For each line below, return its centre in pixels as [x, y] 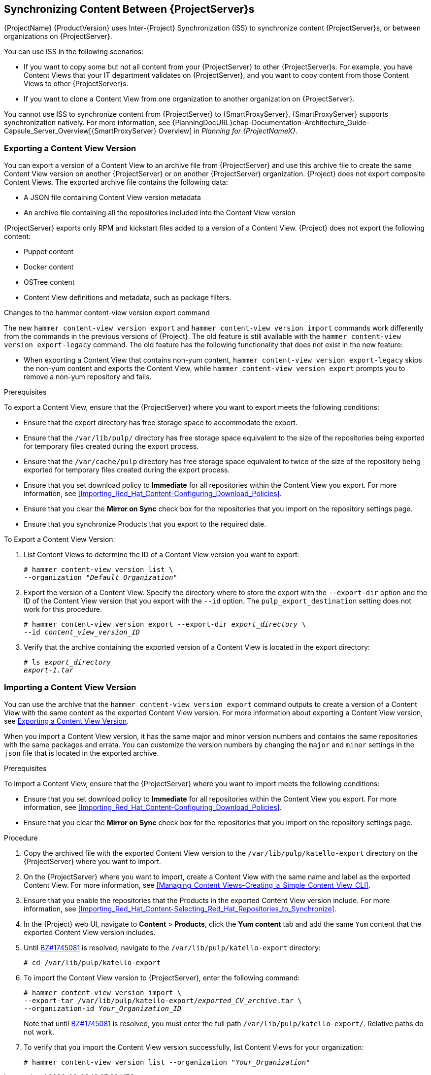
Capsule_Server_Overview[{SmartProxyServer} [80, 131]
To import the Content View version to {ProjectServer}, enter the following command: [162, 977]
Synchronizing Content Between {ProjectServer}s [129, 9]
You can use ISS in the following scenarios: [74, 52]
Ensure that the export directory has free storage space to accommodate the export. [161, 423]
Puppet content [49, 252]
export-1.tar [49, 670]
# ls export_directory [67, 662]
